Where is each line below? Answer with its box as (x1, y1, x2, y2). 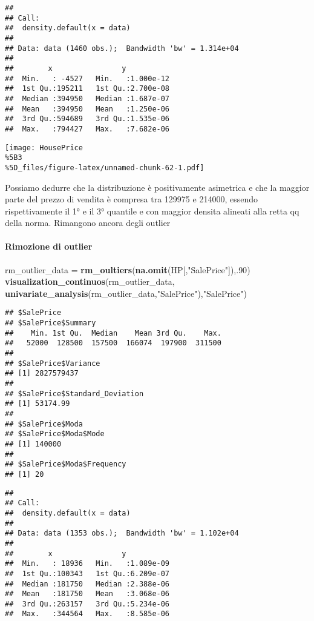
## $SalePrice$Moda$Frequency (5, 460, 126, 469)
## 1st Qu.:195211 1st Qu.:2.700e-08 (5, 84, 170, 93)
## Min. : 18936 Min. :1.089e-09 (5, 559, 170, 568)
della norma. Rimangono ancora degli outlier (5, 216, 171, 229)
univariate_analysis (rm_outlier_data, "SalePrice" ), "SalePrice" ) (5, 287, 247, 299)
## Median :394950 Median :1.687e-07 (5, 94, 170, 103)
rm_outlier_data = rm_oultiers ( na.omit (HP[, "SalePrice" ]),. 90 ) (5, 263, 250, 276)
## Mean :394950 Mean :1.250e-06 (5, 104, 170, 113)
